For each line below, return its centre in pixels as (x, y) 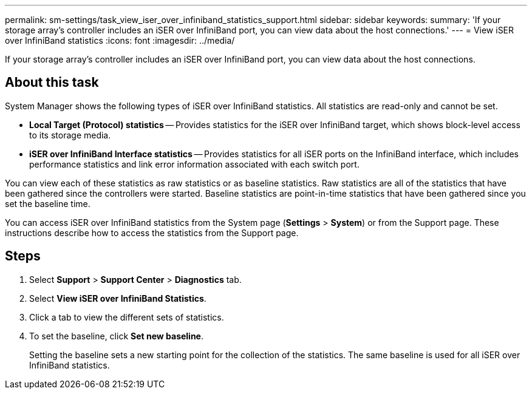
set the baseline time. (48, 203)
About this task (52, 83)
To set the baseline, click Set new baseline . (117, 336)
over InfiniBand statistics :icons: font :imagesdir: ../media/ (120, 40)
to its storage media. (70, 135)
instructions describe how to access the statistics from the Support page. (152, 233)
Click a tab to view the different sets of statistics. (127, 317)
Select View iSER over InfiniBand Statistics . (118, 298)
